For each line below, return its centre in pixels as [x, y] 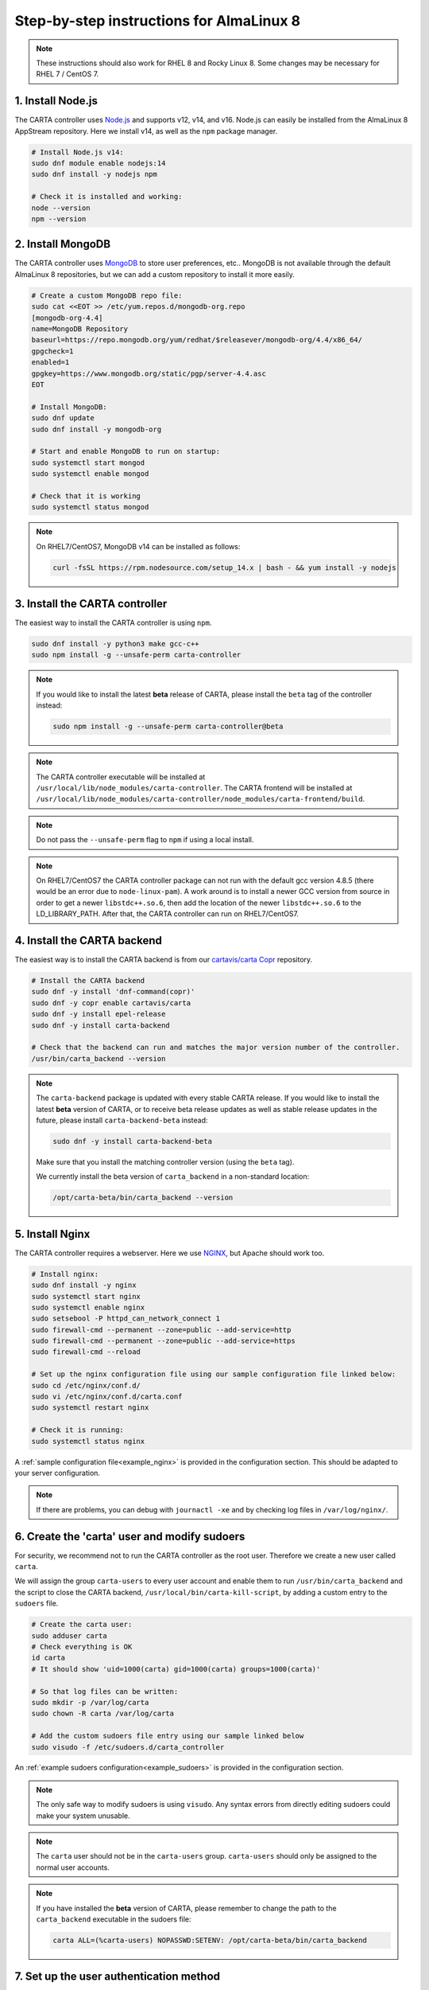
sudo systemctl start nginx [86, 1296]
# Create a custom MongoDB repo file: [107, 295]
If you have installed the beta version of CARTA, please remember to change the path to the [186, 1908]
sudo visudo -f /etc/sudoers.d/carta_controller [128, 1747]
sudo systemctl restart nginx [90, 1408]
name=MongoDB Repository [80, 329]
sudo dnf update [63, 418]
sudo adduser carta [69, 1635]
